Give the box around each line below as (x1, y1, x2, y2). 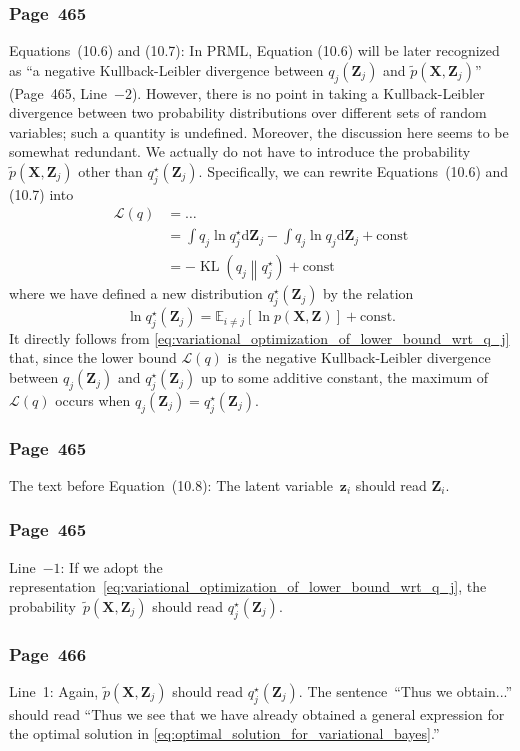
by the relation (323, 283, 414, 304)
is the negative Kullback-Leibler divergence (227, 347, 491, 368)
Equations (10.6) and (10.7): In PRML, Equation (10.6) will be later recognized (9, 40, 500, 61)
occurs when (55, 389, 131, 410)
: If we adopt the (60, 556, 163, 577)
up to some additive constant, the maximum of (200, 367, 489, 388)
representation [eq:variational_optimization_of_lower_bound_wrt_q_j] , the (9, 576, 487, 597)
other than (78, 160, 143, 181)
